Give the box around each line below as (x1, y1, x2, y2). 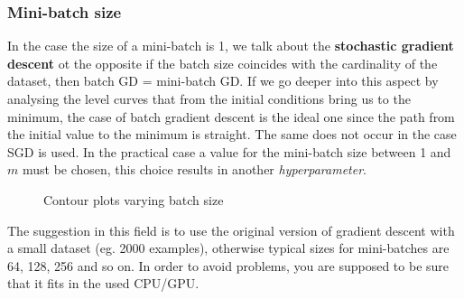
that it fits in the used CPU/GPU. (7, 274, 200, 293)
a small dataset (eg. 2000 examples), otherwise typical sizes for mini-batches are (7, 238, 450, 257)
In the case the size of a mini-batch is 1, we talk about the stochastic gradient (7, 36, 454, 55)
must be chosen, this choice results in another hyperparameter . (22, 160, 367, 179)
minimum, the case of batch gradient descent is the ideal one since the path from (7, 107, 455, 126)
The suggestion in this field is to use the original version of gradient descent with (7, 220, 455, 239)
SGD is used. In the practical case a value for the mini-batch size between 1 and (7, 142, 451, 161)
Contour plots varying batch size (43, 190, 224, 209)
